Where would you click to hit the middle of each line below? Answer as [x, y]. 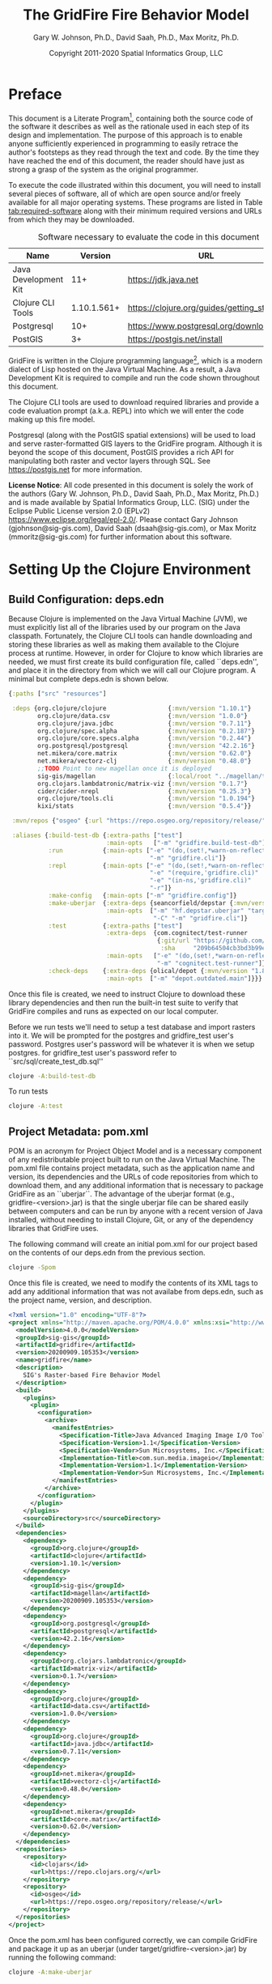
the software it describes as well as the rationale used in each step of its [129, 126]
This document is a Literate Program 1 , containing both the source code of [131, 117]
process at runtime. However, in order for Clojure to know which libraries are [136, 653]
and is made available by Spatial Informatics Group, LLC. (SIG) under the [129, 502]
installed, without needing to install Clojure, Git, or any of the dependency [131, 1220]
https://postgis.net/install [175, 339]
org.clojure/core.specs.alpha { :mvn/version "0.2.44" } [144, 738]
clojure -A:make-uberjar [50, 1972]
